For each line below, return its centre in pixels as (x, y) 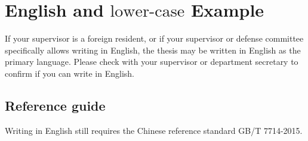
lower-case (147, 12)
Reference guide (55, 105)
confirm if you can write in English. (70, 73)
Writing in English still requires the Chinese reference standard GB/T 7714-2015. (154, 130)
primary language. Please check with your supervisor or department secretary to (152, 62)
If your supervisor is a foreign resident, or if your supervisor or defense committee (154, 38)
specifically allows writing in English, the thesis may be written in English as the (153, 50)
